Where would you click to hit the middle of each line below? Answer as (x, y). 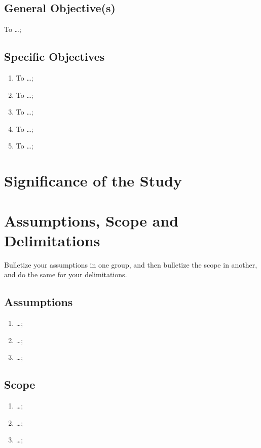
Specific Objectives (54, 57)
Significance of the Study (93, 181)
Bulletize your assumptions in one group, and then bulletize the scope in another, (131, 264)
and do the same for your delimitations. (66, 274)
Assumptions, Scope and (91, 220)
